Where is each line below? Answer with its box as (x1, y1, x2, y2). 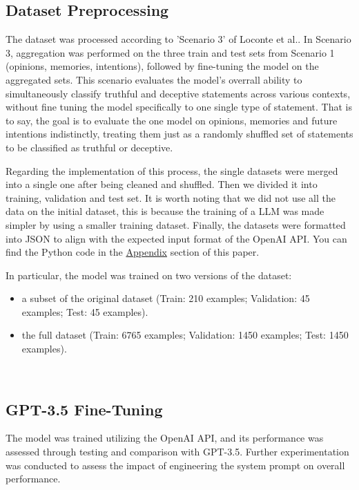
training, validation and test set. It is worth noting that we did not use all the (6, 190, 336, 205)
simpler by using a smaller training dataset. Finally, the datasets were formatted (6, 217, 346, 232)
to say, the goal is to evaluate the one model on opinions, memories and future (6, 113, 338, 127)
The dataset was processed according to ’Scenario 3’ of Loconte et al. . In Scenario (6, 32, 351, 46)
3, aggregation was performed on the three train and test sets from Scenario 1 (6, 45, 335, 59)
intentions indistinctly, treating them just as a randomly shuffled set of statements (6, 126, 353, 141)
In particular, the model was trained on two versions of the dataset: (6, 267, 292, 282)
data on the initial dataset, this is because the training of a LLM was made (6, 204, 324, 218)
